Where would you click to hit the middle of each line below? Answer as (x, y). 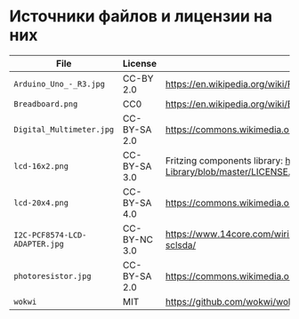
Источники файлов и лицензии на (141, 16)
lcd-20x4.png (41, 203)
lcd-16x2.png (41, 166)
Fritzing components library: (224, 160)
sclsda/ (181, 244)
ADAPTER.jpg (39, 243)
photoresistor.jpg (53, 276)
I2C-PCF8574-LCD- (50, 235)
